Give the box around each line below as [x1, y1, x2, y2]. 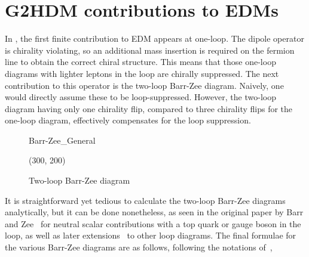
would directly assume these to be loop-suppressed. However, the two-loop [5, 91, 276, 103]
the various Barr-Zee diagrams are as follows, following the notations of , [5, 241, 273, 253]
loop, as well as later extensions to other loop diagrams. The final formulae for [5, 229, 296, 241]
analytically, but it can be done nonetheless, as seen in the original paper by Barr [5, 206, 304, 218]
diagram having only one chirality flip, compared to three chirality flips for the [5, 102, 293, 114]
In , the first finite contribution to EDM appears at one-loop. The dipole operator [5, 32, 304, 45]
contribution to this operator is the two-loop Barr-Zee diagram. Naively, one [5, 79, 284, 91]
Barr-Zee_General [29, 134, 96, 146]
